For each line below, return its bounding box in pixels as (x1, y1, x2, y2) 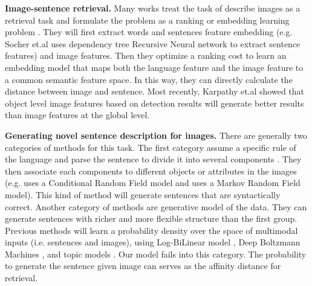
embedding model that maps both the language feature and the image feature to (5, 61, 304, 73)
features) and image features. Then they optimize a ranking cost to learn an (5, 49, 287, 62)
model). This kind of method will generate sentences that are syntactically (5, 188, 281, 201)
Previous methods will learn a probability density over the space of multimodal (5, 224, 298, 236)
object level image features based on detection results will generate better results (5, 96, 304, 109)
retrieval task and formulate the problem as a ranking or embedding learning (5, 13, 290, 26)
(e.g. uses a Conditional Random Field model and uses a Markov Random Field (5, 176, 301, 189)
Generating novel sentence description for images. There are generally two (5, 128, 308, 141)
